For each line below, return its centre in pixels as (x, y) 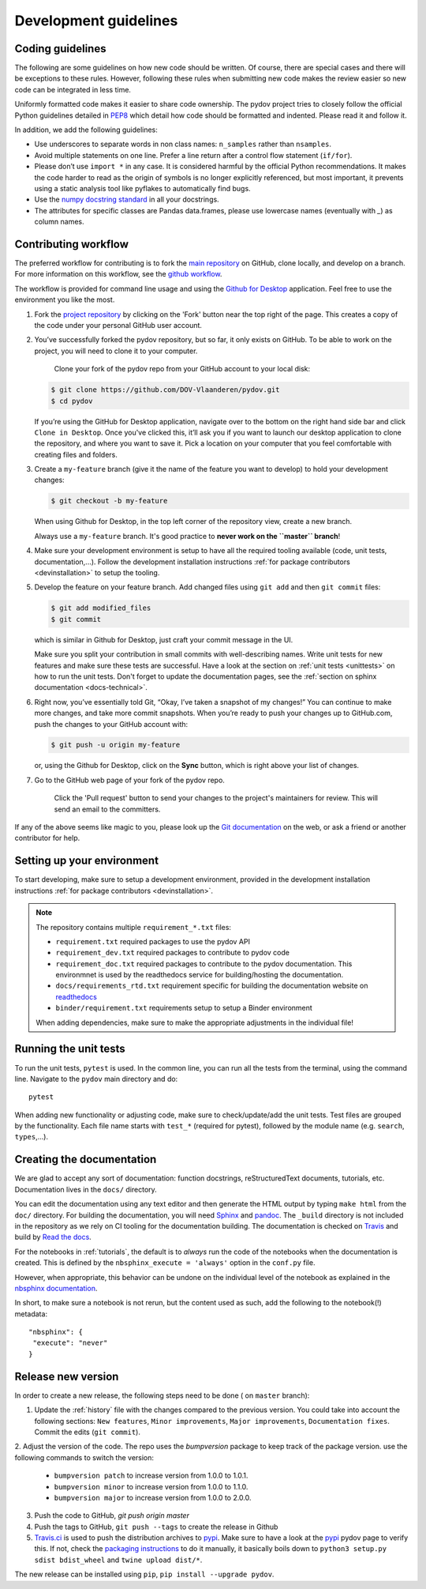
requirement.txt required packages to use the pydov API (153, 941)
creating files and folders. (76, 454)
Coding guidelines (60, 49)
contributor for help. (47, 838)
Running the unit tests (70, 1049)
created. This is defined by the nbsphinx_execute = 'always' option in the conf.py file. (165, 1263)
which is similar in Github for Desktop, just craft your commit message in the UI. (164, 639)
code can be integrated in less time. (73, 89)
